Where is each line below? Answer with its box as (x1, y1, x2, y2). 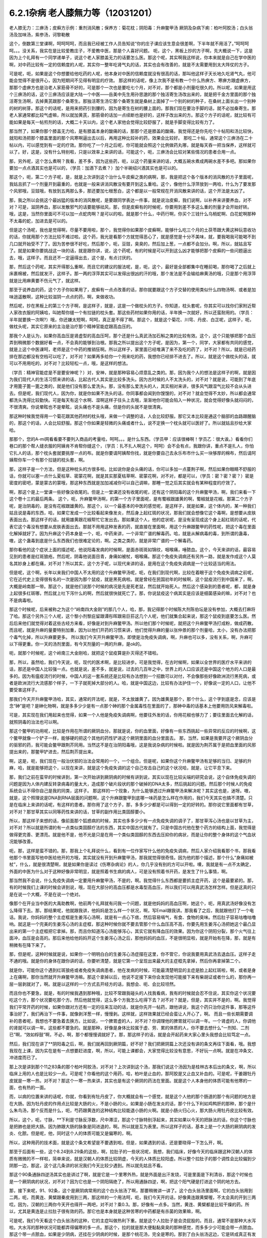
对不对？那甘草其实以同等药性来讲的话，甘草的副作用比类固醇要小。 (9, 809, 148, 815)
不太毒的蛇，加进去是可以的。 (9, 218, 70, 224)
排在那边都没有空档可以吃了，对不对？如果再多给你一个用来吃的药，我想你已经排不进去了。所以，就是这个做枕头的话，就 (9, 353, 256, 359)
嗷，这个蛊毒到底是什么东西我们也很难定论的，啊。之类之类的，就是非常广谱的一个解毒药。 (9, 537, 195, 543)
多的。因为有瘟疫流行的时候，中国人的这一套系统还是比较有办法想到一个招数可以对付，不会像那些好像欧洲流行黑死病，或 (9, 673, 256, 679)
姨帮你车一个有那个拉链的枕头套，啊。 (9, 457, 88, 463)
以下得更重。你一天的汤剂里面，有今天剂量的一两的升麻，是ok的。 (9, 641, 144, 647)
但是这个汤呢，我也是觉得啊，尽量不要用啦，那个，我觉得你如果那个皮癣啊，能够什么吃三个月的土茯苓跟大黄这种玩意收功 (9, 227, 256, 233)
